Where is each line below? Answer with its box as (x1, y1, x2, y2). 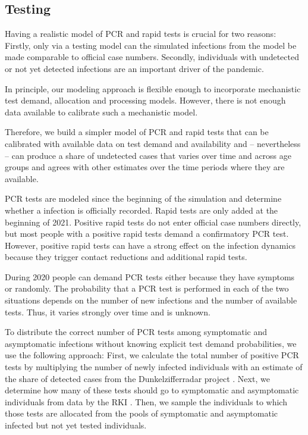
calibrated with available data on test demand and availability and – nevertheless (5, 137, 301, 149)
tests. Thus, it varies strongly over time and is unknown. (5, 305, 210, 318)
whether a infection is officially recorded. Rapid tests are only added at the (5, 204, 278, 216)
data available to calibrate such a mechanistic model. (5, 105, 198, 118)
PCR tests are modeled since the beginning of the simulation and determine (5, 192, 282, 205)
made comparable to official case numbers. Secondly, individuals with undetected (5, 51, 299, 63)
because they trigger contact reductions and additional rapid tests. (5, 251, 247, 263)
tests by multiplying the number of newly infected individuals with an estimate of (5, 361, 303, 373)
